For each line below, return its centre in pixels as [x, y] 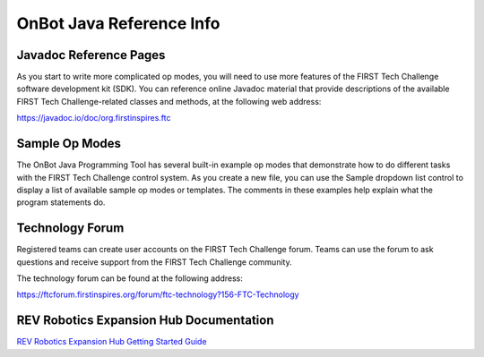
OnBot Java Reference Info [118, 23]
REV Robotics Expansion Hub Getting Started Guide [112, 342]
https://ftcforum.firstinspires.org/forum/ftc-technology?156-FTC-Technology [158, 294]
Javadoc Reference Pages [91, 55]
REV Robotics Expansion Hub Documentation [145, 321]
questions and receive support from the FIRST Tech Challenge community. [154, 262]
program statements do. [61, 202]
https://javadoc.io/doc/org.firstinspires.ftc [94, 118]
